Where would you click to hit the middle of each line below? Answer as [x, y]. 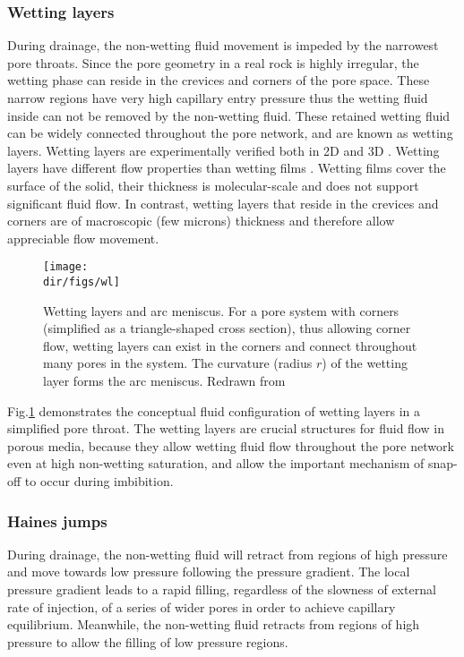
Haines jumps [57, 520]
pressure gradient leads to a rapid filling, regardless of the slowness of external [222, 589]
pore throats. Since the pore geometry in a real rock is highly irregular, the [213, 62]
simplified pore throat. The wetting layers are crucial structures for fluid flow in [226, 428]
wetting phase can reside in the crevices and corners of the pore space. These [219, 80]
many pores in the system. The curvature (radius [178, 363]
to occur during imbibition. [99, 481]
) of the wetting [365, 363]
